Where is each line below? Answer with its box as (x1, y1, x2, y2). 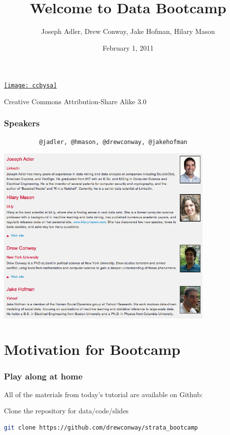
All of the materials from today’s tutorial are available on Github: (4, 389, 203, 399)
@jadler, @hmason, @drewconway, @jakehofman (39, 138, 188, 145)
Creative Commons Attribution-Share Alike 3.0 (4, 96, 147, 106)
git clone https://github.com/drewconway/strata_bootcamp (4, 424, 198, 432)
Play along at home (4, 370, 83, 382)
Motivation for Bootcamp (4, 339, 181, 359)
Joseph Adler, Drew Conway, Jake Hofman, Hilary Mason (41, 26, 215, 36)
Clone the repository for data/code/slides (4, 406, 129, 416)
